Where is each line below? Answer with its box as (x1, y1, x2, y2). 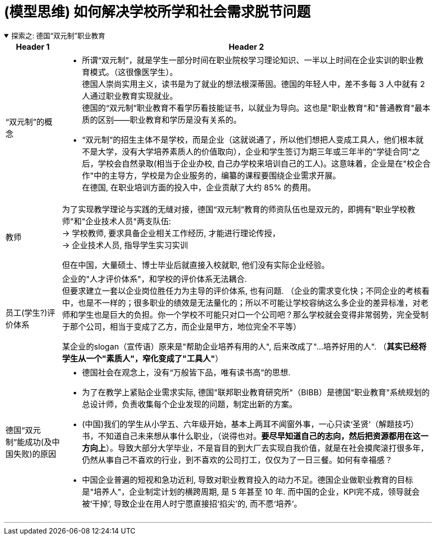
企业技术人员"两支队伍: (85, 216, 171, 226)
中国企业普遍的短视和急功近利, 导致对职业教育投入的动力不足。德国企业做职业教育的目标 (82, 474, 413, 485)
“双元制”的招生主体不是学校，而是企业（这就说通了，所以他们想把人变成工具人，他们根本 (82, 134, 416, 145)
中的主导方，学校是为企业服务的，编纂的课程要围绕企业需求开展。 (94, 170, 341, 180)
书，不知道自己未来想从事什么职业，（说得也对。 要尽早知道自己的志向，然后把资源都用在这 (82, 431, 421, 441)
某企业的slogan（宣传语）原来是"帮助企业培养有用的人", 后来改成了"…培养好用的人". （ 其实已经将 (62, 341, 427, 352)
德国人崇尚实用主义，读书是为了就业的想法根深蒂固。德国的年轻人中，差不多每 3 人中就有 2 (82, 79, 425, 89)
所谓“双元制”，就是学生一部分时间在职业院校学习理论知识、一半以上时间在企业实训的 (82, 55, 400, 65)
